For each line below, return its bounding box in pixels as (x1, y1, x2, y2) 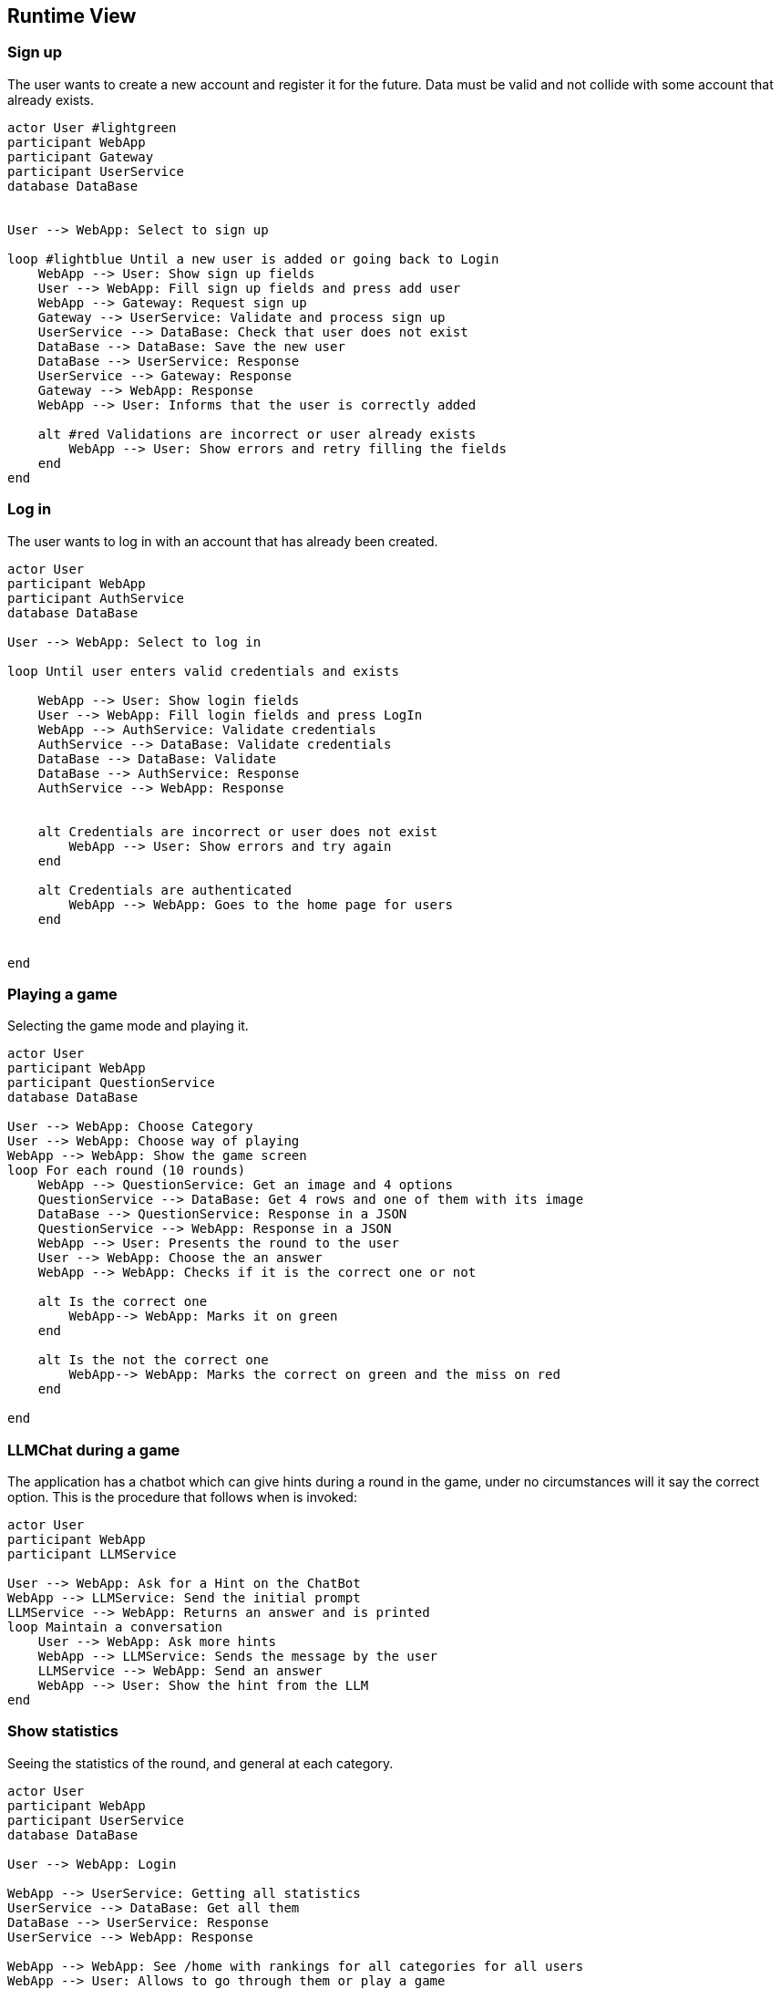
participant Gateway (7, 149, 154, 164)
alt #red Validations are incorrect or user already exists (37, 426, 477, 441)
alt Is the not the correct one (37, 1352, 269, 1368)
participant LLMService (7, 1547, 177, 1562)
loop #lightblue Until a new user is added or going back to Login (7, 251, 499, 266)
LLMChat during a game (7, 1440, 180, 1459)
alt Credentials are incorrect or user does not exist (37, 824, 438, 839)
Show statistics (7, 1722, 119, 1741)
